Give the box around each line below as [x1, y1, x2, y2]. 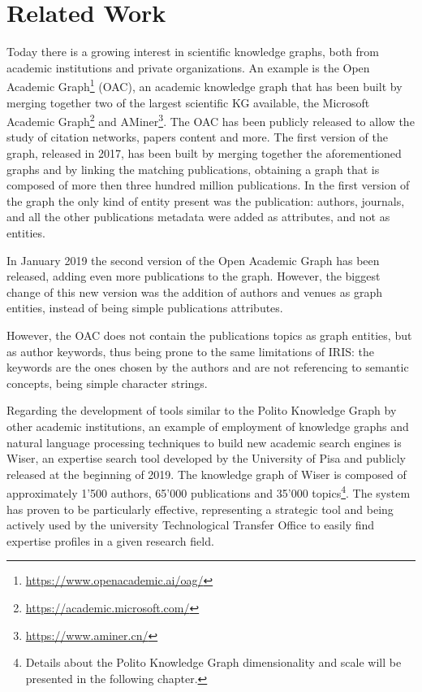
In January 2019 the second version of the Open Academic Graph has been [6, 251, 380, 268]
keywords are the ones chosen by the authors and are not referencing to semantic [6, 359, 409, 376]
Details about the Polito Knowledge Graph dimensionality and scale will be [25, 654, 402, 671]
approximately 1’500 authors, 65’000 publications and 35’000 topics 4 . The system [6, 482, 411, 501]
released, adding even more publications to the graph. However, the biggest [6, 268, 381, 285]
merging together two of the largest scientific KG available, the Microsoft [6, 94, 370, 111]
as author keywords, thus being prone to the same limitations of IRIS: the [6, 342, 374, 359]
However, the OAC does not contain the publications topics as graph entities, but [6, 326, 412, 343]
